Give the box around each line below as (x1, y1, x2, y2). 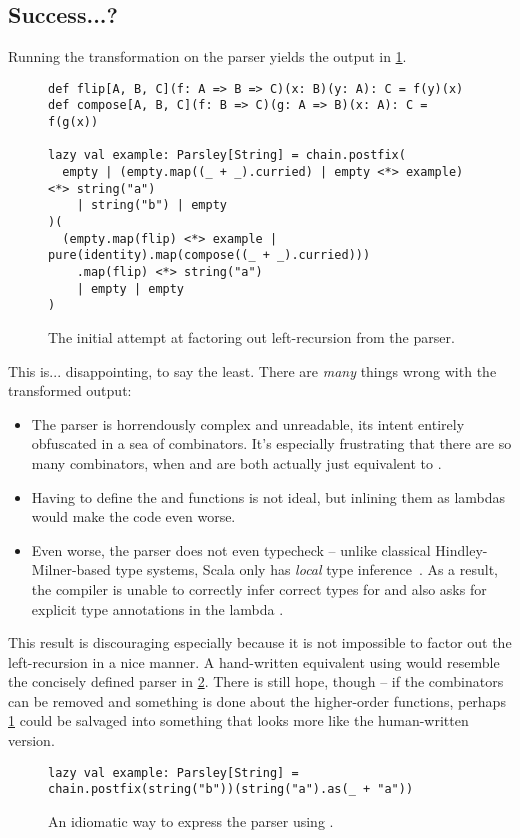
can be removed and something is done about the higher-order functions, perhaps (8, 690, 506, 711)
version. (8, 730, 55, 751)
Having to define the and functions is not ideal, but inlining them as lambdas (31, 486, 506, 507)
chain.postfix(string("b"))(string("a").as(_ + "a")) (48, 782, 414, 797)
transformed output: (8, 380, 132, 401)
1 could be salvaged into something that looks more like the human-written (8, 710, 469, 731)
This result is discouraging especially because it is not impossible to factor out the (8, 632, 512, 653)
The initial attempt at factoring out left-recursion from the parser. (48, 326, 455, 347)
